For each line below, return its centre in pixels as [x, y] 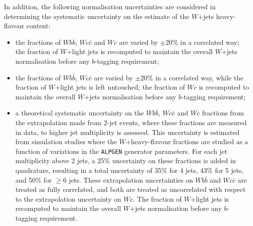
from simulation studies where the [66, 141]
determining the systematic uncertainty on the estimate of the [97, 16]
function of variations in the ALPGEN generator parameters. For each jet [121, 151]
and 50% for [34, 179]
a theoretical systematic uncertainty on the [79, 113]
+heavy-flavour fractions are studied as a [187, 141]
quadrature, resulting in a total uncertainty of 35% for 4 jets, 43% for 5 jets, [129, 170]
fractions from [223, 113]
